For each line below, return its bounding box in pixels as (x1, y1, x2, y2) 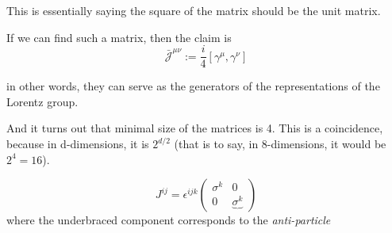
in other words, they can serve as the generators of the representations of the (6, 78, 380, 94)
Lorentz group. (6, 93, 79, 109)
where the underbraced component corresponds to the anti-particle (6, 212, 331, 228)
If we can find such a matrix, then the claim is (6, 29, 232, 45)
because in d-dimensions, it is (6, 136, 149, 152)
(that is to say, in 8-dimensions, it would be (174, 136, 386, 152)
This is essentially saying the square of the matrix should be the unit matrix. (6, 2, 381, 18)
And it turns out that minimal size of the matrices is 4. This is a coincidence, (6, 120, 383, 136)
